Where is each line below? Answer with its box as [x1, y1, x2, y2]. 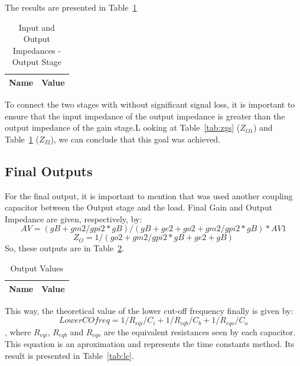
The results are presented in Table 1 [5, 1, 137, 13]
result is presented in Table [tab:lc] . [5, 349, 134, 361]
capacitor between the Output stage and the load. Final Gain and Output [5, 201, 273, 213]
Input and [18, 21, 55, 33]
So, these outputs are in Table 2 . [5, 242, 125, 254]
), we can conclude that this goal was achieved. [50, 132, 221, 145]
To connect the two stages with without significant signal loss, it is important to [5, 98, 295, 111]
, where [5, 325, 31, 338]
